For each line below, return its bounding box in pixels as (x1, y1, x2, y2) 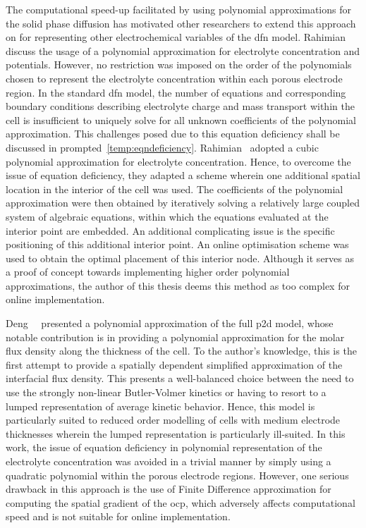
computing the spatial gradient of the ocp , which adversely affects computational (6, 495, 355, 510)
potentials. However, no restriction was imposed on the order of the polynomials (6, 57, 352, 72)
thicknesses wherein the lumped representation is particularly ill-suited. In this (6, 426, 346, 441)
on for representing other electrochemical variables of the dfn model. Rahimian (6, 30, 346, 44)
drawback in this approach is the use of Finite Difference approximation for (6, 481, 331, 496)
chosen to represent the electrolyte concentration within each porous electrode (6, 70, 343, 85)
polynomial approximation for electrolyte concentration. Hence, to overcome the (6, 154, 351, 168)
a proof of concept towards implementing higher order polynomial (6, 264, 290, 279)
